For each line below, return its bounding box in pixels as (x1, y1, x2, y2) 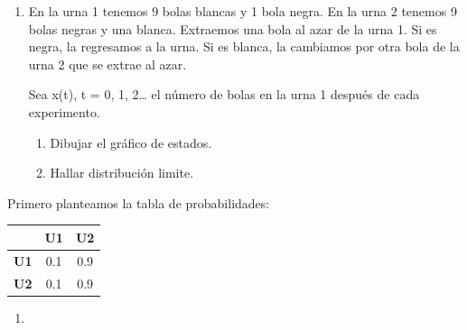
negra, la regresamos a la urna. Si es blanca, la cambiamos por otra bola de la (28, 37, 460, 56)
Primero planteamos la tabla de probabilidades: (7, 193, 270, 212)
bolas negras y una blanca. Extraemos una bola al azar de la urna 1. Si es (28, 19, 437, 38)
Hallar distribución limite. (50, 163, 194, 182)
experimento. (28, 102, 100, 121)
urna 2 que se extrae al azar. (28, 54, 187, 73)
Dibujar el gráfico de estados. (50, 133, 212, 151)
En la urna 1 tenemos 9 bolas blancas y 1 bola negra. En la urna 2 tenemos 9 (28, 2, 457, 20)
